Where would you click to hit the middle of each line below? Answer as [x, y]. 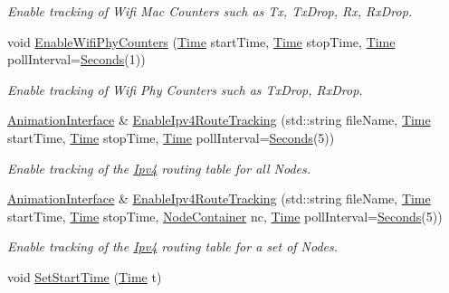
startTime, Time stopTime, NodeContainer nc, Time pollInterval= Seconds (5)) [225, 216]
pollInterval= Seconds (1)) [76, 59]
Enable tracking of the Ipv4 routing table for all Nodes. [159, 168]
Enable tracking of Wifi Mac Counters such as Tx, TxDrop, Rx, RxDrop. [210, 11]
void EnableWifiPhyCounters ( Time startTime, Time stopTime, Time [201, 41]
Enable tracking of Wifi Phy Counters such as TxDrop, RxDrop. [185, 89]
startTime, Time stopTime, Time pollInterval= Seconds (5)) [171, 137]
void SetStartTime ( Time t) [85, 276]
